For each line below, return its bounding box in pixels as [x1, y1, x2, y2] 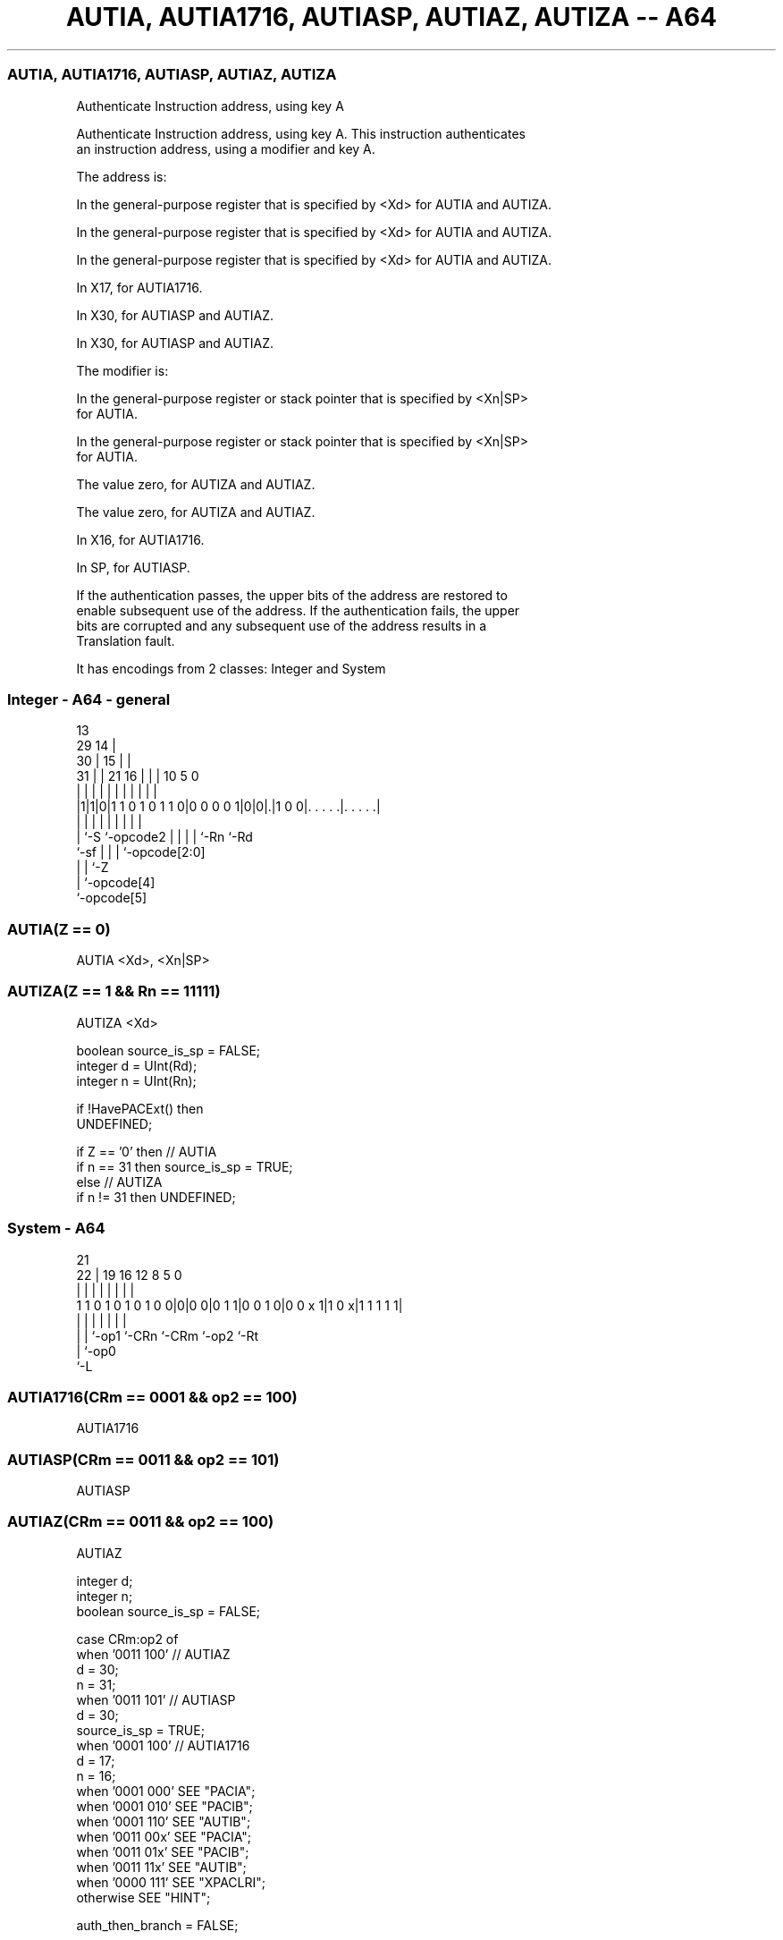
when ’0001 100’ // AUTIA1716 [76, 1737, 250, 1753]
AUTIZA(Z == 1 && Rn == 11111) [7, 982, 221, 1001]
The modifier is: [76, 362, 169, 378]
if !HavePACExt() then [76, 1100, 204, 1116]
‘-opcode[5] [76, 890, 147, 906]
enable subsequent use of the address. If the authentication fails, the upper [76, 602, 520, 618]
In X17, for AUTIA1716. [76, 279, 203, 295]
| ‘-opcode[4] [76, 875, 156, 891]
